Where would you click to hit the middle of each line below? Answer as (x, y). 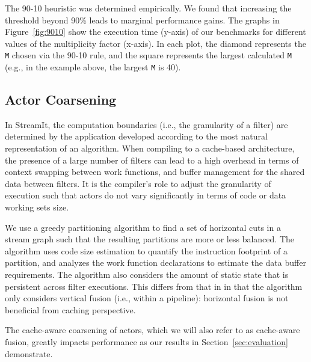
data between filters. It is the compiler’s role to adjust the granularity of (138, 183)
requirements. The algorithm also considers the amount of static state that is (147, 275)
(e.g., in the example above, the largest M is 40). (93, 67)
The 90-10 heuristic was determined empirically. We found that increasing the (148, 8)
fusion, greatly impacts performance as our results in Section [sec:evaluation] (146, 341)
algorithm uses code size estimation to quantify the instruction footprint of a (146, 250)
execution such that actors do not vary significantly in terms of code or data (146, 195)
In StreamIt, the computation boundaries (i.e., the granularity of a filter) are (146, 124)
